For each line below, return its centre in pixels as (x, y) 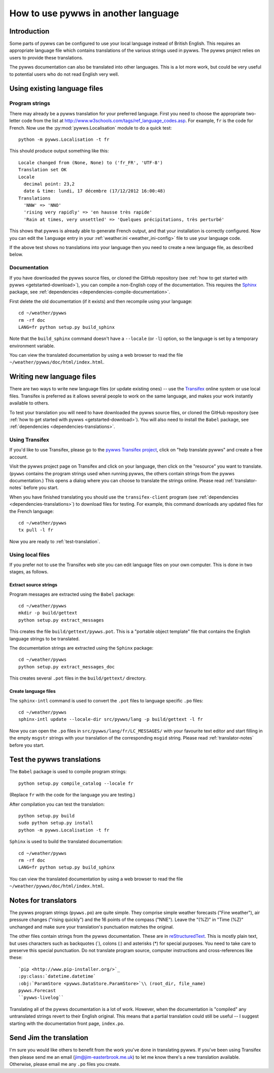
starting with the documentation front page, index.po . (67, 1023)
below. (16, 255)
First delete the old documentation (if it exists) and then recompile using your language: (101, 301)
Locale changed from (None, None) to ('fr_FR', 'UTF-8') (91, 162)
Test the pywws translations (55, 760)
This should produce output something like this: (59, 151)
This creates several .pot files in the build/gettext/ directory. (78, 678)
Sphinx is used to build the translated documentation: (66, 842)
